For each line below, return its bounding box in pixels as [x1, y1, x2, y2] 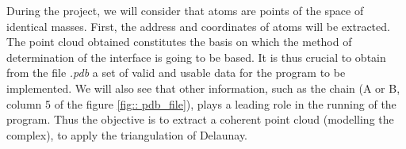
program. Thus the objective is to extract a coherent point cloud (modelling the [6, 111, 394, 128]
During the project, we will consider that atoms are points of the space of [6, 2, 364, 18]
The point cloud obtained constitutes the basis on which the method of [6, 33, 352, 50]
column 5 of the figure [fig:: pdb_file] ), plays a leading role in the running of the [6, 95, 396, 112]
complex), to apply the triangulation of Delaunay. [6, 126, 248, 143]
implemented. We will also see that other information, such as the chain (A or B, [6, 79, 400, 96]
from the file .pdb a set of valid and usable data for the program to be [6, 64, 346, 81]
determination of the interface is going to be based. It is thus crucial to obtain [6, 48, 386, 65]
